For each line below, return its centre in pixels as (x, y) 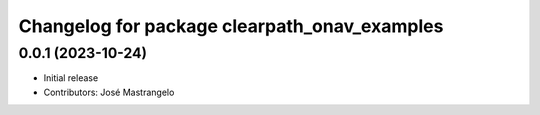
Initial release (71, 78)
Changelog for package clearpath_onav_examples (231, 26)
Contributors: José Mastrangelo (109, 92)
